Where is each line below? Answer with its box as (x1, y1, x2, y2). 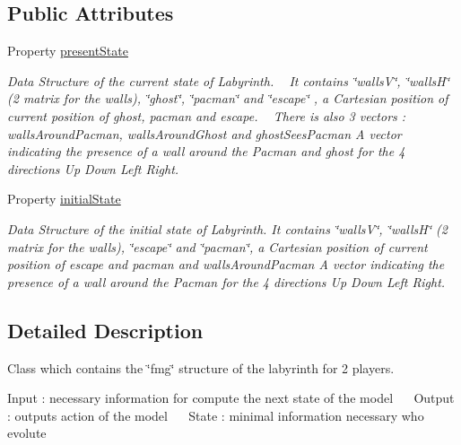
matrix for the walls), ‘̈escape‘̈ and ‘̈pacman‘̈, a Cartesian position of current (7, 237, 428, 256)
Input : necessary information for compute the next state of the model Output (7, 388, 455, 407)
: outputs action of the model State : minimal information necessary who (7, 406, 424, 424)
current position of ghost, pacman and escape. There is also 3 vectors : (7, 106, 406, 125)
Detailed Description (7, 316, 204, 344)
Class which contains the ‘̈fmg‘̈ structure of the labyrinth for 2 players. (7, 358, 395, 377)
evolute (7, 423, 47, 442)
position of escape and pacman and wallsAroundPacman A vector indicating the (7, 255, 445, 274)
